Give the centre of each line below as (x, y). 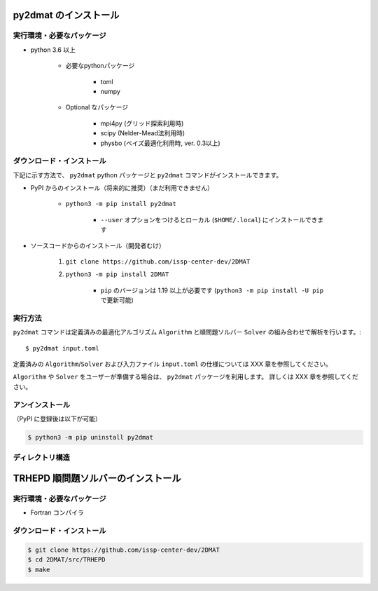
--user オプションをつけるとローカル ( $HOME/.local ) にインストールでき (209, 219)
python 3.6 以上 (53, 50)
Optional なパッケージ (97, 107)
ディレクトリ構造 (41, 458)
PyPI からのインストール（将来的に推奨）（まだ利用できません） (122, 188)
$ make (39, 569)
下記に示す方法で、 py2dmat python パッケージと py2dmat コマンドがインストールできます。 (148, 175)
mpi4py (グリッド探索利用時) (142, 123)
